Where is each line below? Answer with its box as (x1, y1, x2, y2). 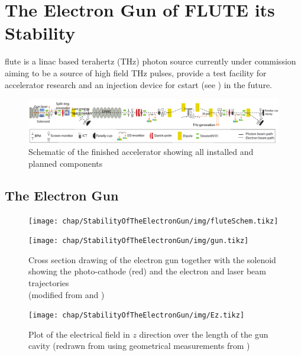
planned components (28, 157, 103, 169)
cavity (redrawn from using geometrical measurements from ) (28, 339, 250, 352)
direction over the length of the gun (139, 328, 268, 340)
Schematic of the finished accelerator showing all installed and (28, 145, 254, 158)
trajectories (28, 277, 69, 289)
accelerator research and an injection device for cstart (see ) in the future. (5, 78, 272, 90)
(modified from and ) (28, 288, 105, 300)
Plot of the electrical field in (28, 328, 130, 340)
